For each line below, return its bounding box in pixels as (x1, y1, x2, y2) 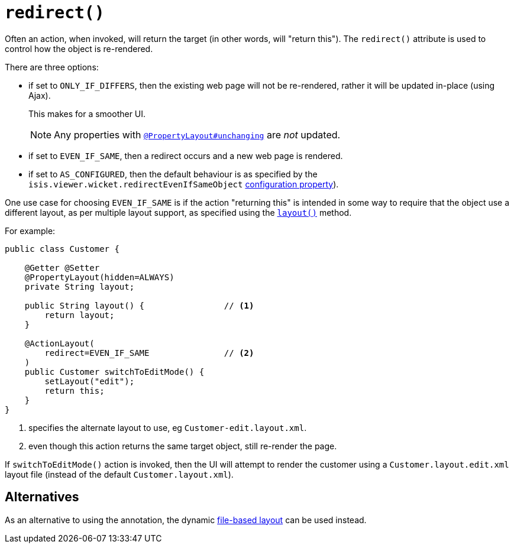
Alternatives (5, 489, 79, 505)
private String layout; (24, 281, 135, 291)
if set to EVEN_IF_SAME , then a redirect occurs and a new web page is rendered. (28, 150, 343, 161)
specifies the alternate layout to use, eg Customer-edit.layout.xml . (28, 422, 307, 433)
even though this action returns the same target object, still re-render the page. (28, 440, 337, 451)
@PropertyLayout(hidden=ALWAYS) (24, 272, 174, 282)
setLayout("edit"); (44, 376, 135, 386)
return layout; (44, 310, 115, 320)
